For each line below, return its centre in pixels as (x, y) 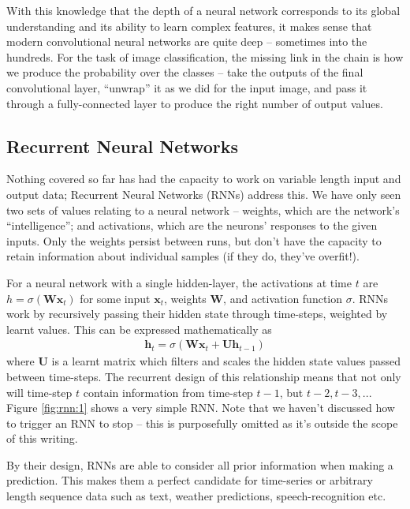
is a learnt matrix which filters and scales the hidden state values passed (226, 361)
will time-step (39, 392)
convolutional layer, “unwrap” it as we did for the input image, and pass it (187, 87)
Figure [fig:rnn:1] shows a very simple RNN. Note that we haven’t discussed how (201, 408)
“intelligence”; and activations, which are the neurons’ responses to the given (192, 225)
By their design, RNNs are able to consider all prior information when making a (200, 464)
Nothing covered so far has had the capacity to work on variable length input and (204, 179)
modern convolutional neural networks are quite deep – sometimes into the (187, 41)
